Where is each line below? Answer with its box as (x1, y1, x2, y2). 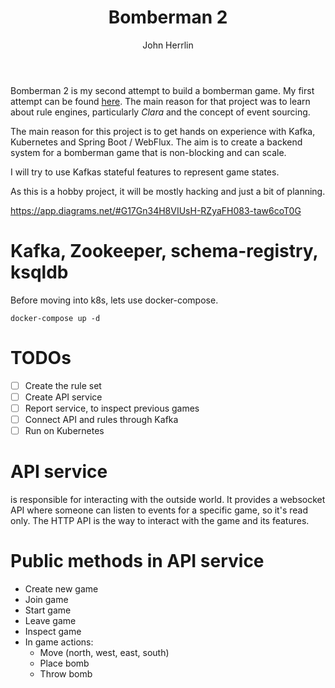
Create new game (24, 583, 99, 595)
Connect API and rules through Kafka (24, 414, 179, 425)
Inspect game (24, 626, 82, 637)
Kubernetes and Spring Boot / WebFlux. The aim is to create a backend (10, 136, 303, 148)
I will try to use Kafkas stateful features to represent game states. (10, 166, 280, 178)
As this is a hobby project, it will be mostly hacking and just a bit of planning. (10, 185, 326, 197)
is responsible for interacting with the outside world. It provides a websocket (10, 494, 326, 506)
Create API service (24, 391, 103, 403)
